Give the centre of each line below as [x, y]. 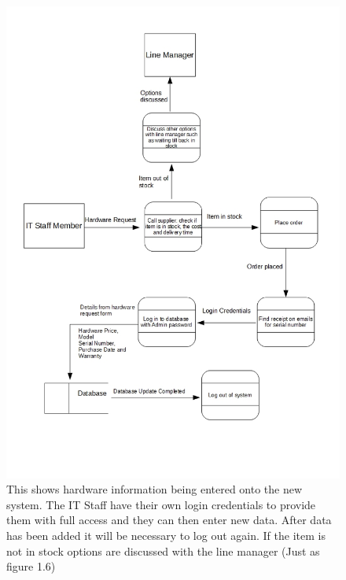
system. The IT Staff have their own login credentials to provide [161, 504]
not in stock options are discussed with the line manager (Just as [163, 550]
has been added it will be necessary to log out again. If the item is [166, 536]
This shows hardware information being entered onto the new [155, 489]
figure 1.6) [31, 566]
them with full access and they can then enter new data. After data [169, 520]
